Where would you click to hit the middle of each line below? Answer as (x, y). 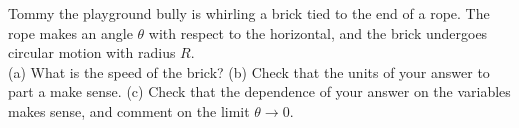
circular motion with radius (92, 52)
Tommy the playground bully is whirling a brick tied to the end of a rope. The (249, 13)
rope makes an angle (70, 32)
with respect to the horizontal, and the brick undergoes (318, 32)
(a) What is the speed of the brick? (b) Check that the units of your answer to (249, 71)
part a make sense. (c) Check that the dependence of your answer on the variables (259, 91)
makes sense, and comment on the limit (129, 110)
